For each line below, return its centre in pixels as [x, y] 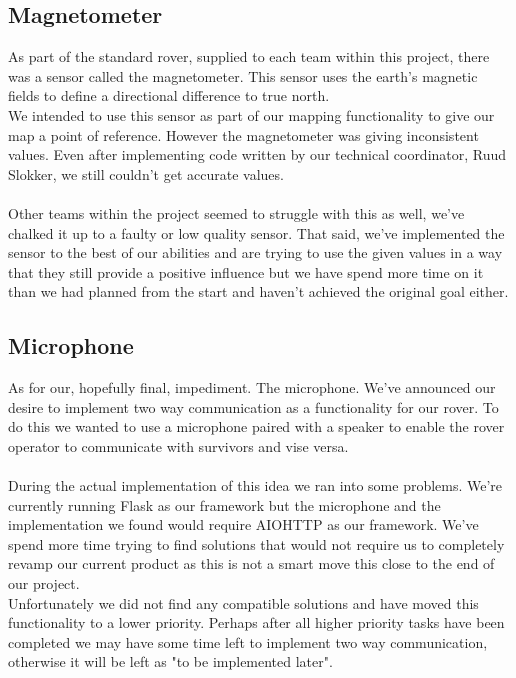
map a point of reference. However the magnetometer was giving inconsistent [243, 134]
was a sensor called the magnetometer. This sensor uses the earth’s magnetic [243, 75]
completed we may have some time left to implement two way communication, [248, 641]
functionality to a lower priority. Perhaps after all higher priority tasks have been [256, 622]
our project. [44, 583]
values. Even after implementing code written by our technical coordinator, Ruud [257, 154]
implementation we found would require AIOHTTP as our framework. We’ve [243, 524]
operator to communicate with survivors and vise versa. [178, 445]
